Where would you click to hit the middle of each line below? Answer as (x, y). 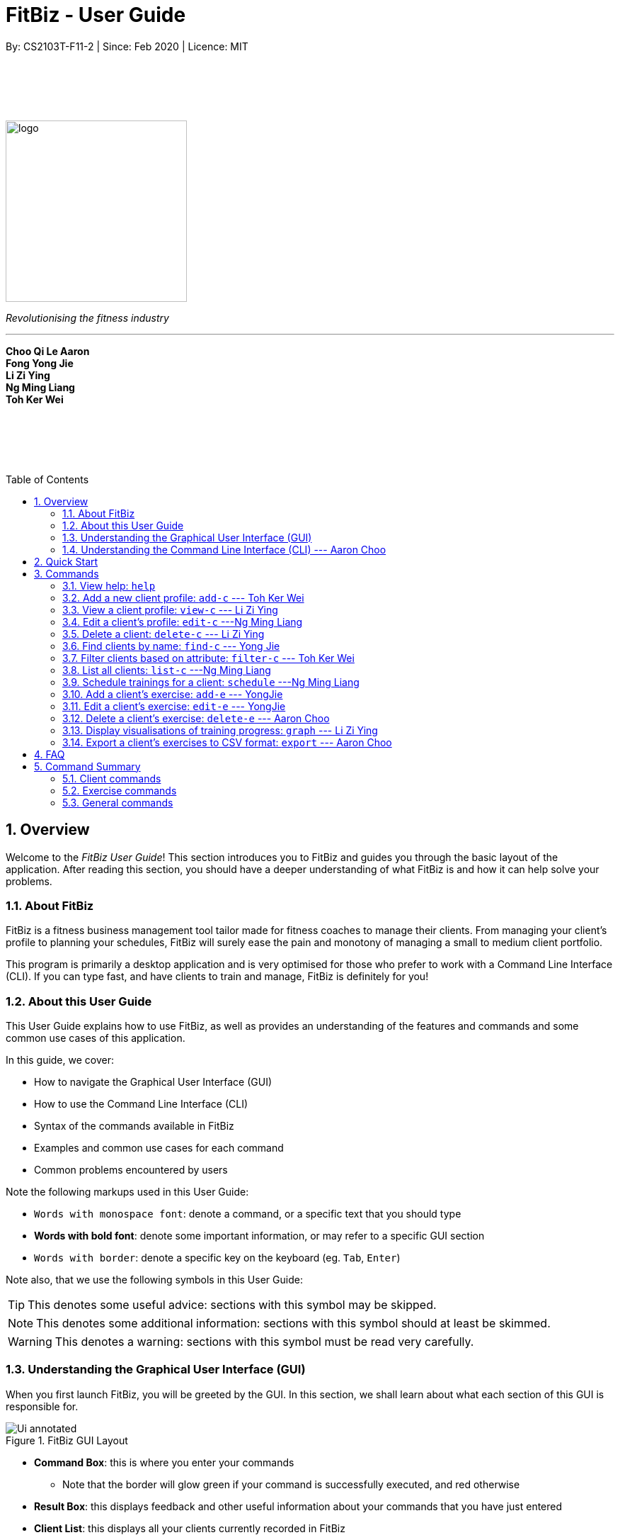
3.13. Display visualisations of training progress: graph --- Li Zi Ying (220, 730)
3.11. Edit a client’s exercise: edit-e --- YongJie (174, 706)
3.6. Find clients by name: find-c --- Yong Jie (171, 646)
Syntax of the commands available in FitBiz (134, 1126)
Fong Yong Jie (40, 363)
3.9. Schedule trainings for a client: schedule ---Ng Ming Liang (211, 682)
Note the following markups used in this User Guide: (127, 1192)
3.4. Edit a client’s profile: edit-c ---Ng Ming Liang (183, 622)
